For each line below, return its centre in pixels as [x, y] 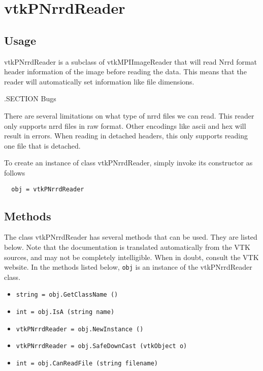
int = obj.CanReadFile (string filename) [87, 364]
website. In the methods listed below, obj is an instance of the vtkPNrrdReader [128, 267]
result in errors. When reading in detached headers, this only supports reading [126, 136]
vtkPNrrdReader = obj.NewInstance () [80, 329]
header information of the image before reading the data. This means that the [125, 72]
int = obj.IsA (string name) [65, 312]
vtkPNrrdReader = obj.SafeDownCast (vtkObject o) [102, 346]
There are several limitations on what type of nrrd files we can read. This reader [129, 115]
